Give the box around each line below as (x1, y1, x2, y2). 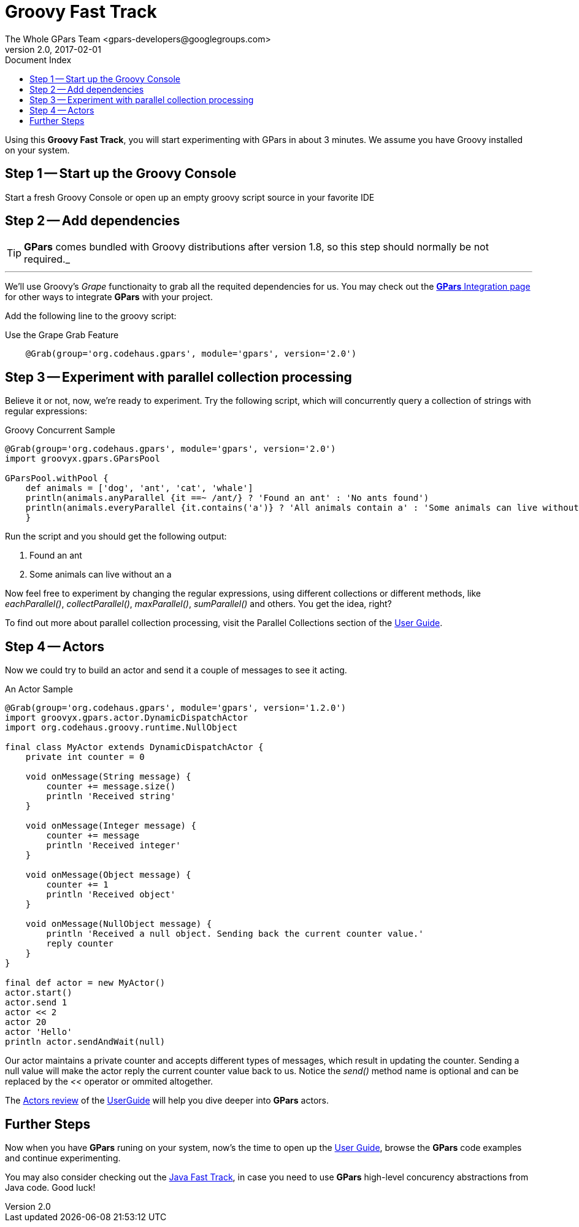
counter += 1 (46, 880, 109, 890)
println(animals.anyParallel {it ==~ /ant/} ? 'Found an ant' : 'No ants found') (25, 493, 429, 503)
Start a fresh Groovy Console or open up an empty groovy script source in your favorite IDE (5, 192, 375, 203)
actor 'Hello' (5, 1027, 72, 1037)
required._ (24, 253, 71, 266)
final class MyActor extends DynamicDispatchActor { (5, 742, 264, 753)
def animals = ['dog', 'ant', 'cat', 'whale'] (25, 483, 253, 494)
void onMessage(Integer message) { (25, 821, 196, 831)
